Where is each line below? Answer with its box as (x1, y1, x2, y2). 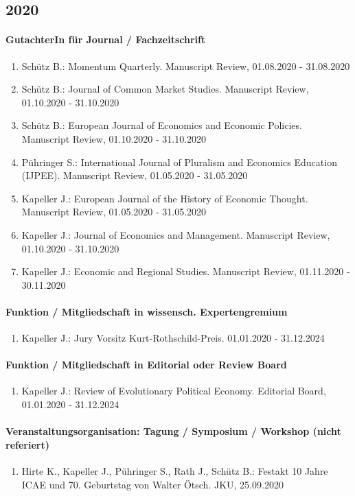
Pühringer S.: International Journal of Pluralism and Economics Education (21, 154, 337, 169)
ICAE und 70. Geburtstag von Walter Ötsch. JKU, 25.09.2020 (21, 477, 284, 491)
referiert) (5, 437, 49, 451)
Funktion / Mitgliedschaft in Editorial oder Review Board (5, 357, 287, 372)
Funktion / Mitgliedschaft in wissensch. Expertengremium (5, 304, 288, 318)
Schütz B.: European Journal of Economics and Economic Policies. (21, 118, 302, 132)
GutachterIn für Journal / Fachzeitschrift (5, 32, 206, 47)
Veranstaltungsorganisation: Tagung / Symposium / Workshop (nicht (5, 424, 341, 438)
